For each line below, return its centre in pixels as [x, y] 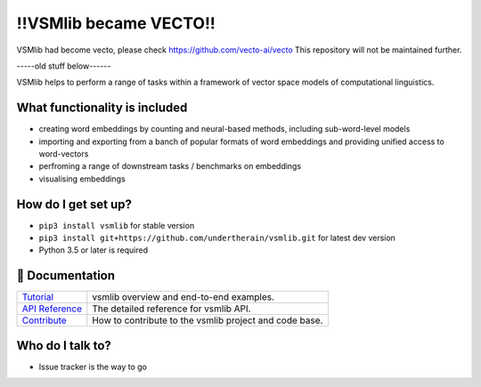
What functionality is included [102, 108]
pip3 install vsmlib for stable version [117, 225]
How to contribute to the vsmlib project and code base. [208, 320]
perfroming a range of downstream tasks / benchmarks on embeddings [170, 166]
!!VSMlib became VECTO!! [116, 23]
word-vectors [64, 154]
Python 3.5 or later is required [94, 250]
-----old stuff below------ [64, 66]
